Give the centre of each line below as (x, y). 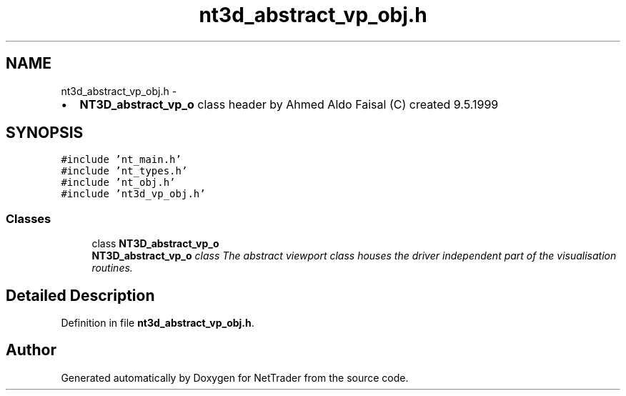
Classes (29, 218)
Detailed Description (80, 295)
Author (31, 350)
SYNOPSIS (45, 133)
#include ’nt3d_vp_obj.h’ (133, 194)
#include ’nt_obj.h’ (118, 183)
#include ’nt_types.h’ (124, 171)
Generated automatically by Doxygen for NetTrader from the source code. (235, 377)
